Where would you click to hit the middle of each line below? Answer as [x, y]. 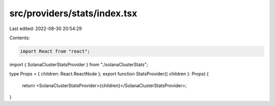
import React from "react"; [55, 51]
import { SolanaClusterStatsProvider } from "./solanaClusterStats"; [79, 64]
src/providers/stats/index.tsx [73, 13]
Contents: [20, 38]
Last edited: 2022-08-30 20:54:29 [46, 29]
